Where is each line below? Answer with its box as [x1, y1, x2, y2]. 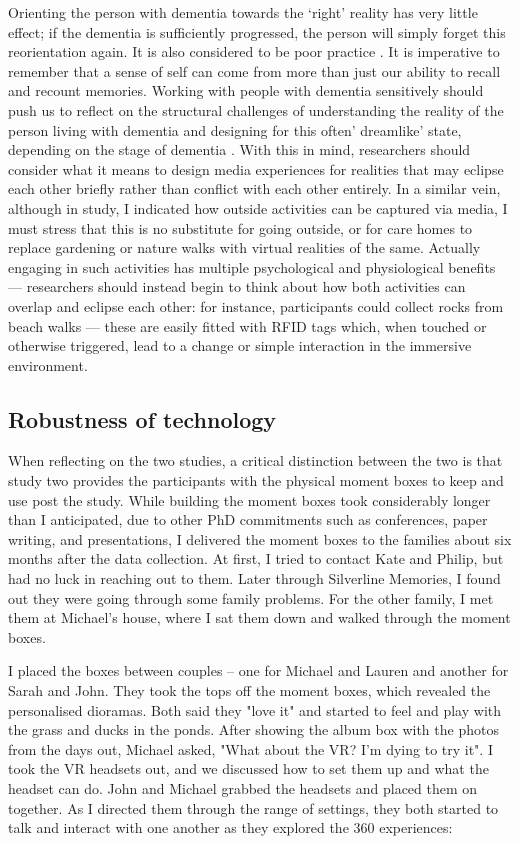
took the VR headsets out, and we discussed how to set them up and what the [8, 758, 489, 779]
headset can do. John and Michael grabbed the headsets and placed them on [8, 777, 478, 798]
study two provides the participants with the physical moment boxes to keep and [8, 470, 504, 491]
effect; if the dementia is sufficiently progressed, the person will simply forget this [8, 21, 506, 42]
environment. [8, 354, 88, 375]
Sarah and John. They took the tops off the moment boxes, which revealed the [8, 680, 491, 701]
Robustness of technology [8, 403, 277, 434]
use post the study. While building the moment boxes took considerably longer [8, 489, 491, 510]
